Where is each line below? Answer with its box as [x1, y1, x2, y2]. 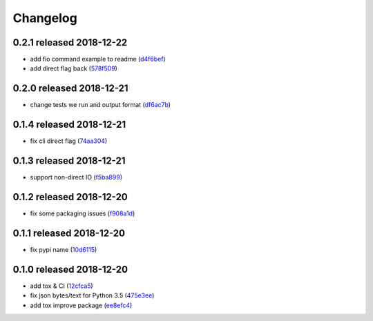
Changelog [12, 10, 77, 26]
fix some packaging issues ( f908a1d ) [30, 209, 135, 217]
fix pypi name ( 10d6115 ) [30, 245, 97, 253]
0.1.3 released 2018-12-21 [12, 155, 126, 167]
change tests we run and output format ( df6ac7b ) [30, 101, 171, 109]
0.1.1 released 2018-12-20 [12, 227, 126, 239]
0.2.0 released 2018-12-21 [12, 83, 128, 95]
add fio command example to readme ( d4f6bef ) [30, 55, 166, 64]
